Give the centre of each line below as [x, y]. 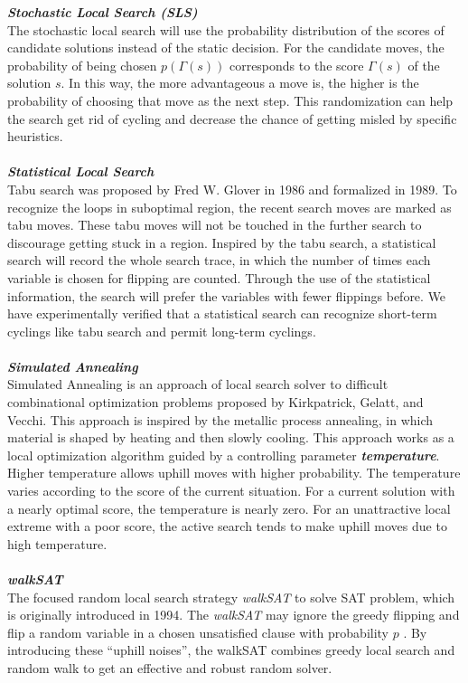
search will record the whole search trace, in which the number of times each [219, 260]
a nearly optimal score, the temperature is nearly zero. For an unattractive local [229, 508]
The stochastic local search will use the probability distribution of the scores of [226, 29]
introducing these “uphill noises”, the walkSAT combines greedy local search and [231, 650]
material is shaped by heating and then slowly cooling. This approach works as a [231, 437]
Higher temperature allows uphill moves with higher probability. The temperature [234, 473]
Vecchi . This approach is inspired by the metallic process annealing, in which [220, 419]
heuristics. [35, 136]
